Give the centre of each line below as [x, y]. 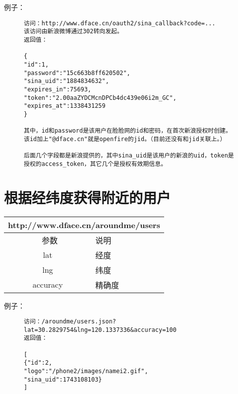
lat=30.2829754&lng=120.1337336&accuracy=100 [100, 330]
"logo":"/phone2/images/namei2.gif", [86, 371]
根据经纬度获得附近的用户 [88, 197]
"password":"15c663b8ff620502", [77, 73]
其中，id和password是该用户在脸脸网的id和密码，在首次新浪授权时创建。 [128, 131]
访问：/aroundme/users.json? [70, 322]
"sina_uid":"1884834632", [66, 81]
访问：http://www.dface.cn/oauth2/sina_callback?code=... [120, 23]
